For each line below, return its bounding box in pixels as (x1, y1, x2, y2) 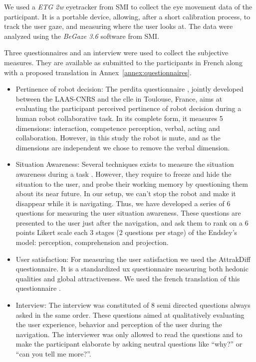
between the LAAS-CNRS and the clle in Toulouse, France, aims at (15, 93, 223, 104)
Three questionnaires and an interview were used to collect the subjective (4, 47, 229, 58)
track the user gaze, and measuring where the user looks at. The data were (4, 21, 233, 31)
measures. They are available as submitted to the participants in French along (4, 57, 243, 67)
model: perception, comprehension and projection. (15, 237, 169, 247)
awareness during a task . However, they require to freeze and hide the (15, 168, 232, 179)
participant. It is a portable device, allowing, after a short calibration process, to (4, 11, 251, 21)
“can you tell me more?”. (15, 349, 91, 359)
